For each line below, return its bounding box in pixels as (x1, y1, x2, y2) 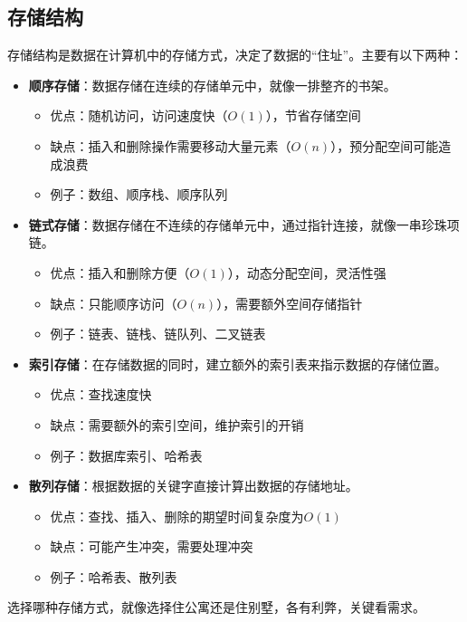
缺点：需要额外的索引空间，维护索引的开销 (50, 415, 304, 434)
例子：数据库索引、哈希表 (50, 445, 203, 464)
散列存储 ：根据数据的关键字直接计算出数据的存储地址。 (28, 476, 358, 495)
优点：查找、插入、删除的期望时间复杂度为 (50, 506, 304, 525)
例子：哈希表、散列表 (50, 567, 177, 586)
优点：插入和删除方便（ (50, 263, 190, 282)
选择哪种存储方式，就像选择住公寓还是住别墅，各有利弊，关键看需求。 (7, 598, 425, 617)
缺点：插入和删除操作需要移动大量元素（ (50, 136, 291, 155)
